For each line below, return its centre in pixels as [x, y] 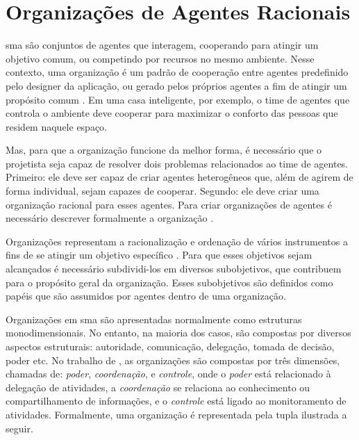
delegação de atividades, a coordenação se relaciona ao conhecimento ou [158, 387]
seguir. [19, 428]
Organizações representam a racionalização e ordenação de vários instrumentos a [177, 241]
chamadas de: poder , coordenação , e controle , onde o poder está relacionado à [168, 374]
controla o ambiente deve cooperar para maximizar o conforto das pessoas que [172, 113]
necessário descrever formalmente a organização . [110, 218]
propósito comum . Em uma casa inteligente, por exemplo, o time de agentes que [178, 99]
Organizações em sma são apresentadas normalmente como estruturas [154, 319]
